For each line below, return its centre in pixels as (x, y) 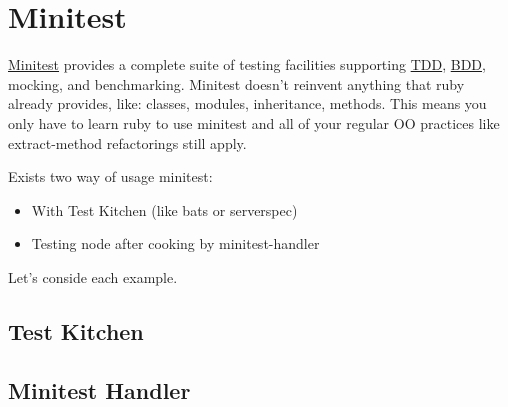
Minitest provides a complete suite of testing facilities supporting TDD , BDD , (247, 64)
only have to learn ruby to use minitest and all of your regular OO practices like (254, 122)
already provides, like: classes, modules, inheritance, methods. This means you (247, 103)
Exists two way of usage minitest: (110, 176)
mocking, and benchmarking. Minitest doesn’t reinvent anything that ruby (236, 83)
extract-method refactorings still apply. (127, 142)
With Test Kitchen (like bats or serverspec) (164, 209)
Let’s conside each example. (93, 276)
